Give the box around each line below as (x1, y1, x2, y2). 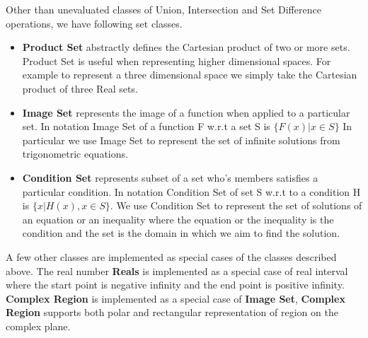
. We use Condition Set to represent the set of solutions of (110, 198, 362, 213)
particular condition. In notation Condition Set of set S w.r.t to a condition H (22, 184, 361, 199)
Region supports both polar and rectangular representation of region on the (6, 305, 338, 320)
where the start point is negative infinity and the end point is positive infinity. (6, 277, 345, 292)
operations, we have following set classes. (6, 16, 183, 30)
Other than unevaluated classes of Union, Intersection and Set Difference (6, 2, 321, 16)
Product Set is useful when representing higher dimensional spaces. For (22, 53, 331, 68)
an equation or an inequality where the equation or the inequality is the (22, 211, 334, 226)
